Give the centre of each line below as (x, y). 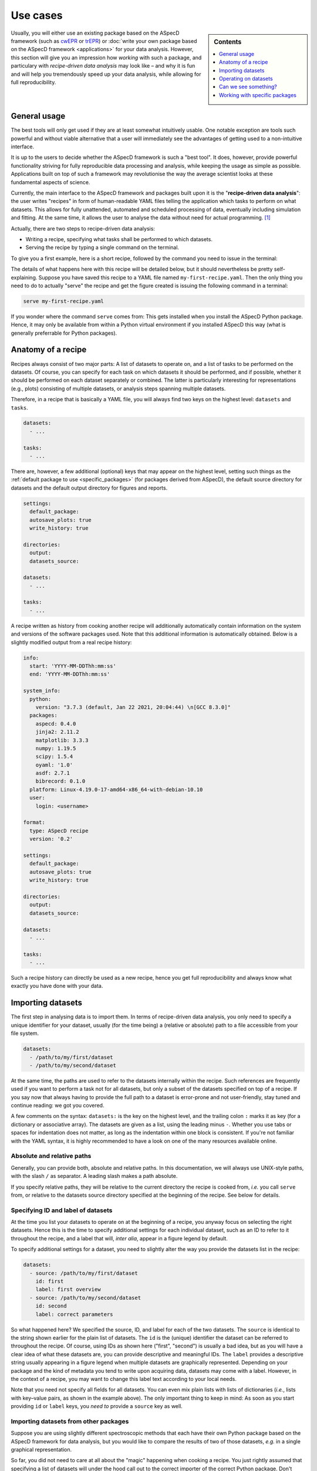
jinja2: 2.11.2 (57, 732)
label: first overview (68, 1289)
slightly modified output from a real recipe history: (71, 642)
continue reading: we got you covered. (58, 1106)
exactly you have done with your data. (57, 986)
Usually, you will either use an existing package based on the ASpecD (95, 33)
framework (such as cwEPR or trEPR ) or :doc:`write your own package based (104, 41)
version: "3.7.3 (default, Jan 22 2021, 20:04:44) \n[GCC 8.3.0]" (133, 707)
